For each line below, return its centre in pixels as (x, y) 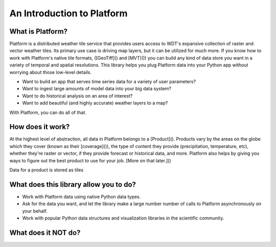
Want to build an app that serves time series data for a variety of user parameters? (109, 82)
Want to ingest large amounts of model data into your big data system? (97, 89)
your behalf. (35, 211)
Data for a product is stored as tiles (47, 170)
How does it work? (40, 127)
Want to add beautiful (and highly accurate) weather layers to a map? (95, 103)
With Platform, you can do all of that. (48, 112)
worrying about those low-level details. (51, 72)
